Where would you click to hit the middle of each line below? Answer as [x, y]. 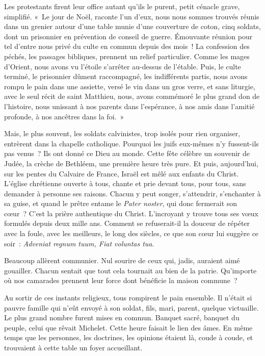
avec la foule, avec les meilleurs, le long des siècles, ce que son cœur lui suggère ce [131, 233]
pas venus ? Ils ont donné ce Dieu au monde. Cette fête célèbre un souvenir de [127, 153]
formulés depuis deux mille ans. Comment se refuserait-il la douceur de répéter [127, 223]
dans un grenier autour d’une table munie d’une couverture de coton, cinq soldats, [132, 26]
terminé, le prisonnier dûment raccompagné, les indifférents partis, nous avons [126, 76]
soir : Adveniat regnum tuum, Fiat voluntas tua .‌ [79, 243]
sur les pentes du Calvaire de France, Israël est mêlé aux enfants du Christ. [122, 173]
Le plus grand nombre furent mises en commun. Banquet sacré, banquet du [122, 317]
